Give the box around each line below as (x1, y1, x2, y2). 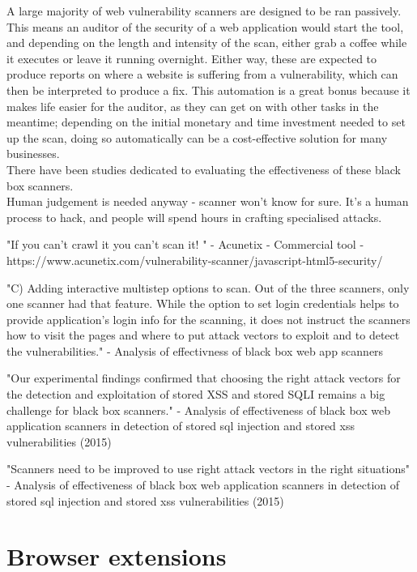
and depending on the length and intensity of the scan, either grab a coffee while (6, 34, 407, 51)
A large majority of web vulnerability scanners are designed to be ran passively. (6, 2, 402, 19)
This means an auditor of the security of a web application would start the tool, (6, 18, 404, 35)
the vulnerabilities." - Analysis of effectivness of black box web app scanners (6, 342, 384, 359)
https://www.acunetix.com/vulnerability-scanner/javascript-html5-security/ (6, 251, 383, 268)
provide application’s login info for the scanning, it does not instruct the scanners (6, 310, 411, 327)
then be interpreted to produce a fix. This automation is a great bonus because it (6, 81, 411, 98)
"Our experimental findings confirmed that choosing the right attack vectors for (6, 369, 401, 386)
